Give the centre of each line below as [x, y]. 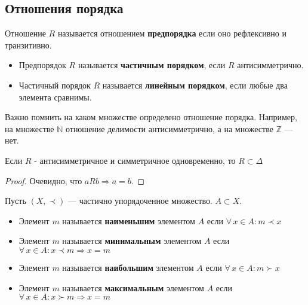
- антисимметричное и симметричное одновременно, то [135, 160]
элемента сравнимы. [55, 97]
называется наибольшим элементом [128, 267]
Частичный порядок [55, 85]
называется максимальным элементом [133, 287]
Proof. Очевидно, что [44, 180]
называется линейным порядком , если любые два [195, 85]
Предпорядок [42, 65]
